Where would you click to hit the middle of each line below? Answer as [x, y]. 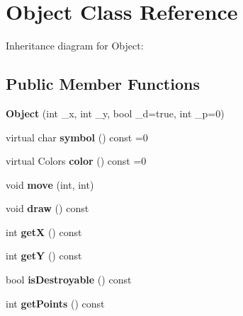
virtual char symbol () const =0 [77, 137]
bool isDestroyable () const [69, 280]
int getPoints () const [55, 303]
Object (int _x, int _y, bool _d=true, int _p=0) [115, 113]
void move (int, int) [50, 184]
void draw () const [47, 208]
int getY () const [44, 256]
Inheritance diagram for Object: [75, 46]
